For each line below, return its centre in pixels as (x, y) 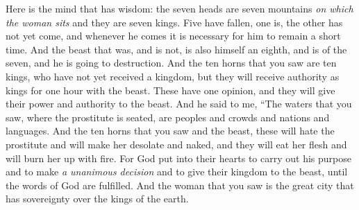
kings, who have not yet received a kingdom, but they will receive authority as (173, 76)
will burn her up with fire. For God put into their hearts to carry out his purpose (178, 158)
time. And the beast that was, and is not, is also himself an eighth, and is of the (176, 49)
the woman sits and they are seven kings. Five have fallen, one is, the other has (174, 22)
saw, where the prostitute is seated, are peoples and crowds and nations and (168, 117)
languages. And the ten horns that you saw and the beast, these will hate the (170, 131)
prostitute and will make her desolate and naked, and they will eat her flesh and (176, 144)
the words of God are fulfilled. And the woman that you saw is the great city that (180, 185)
